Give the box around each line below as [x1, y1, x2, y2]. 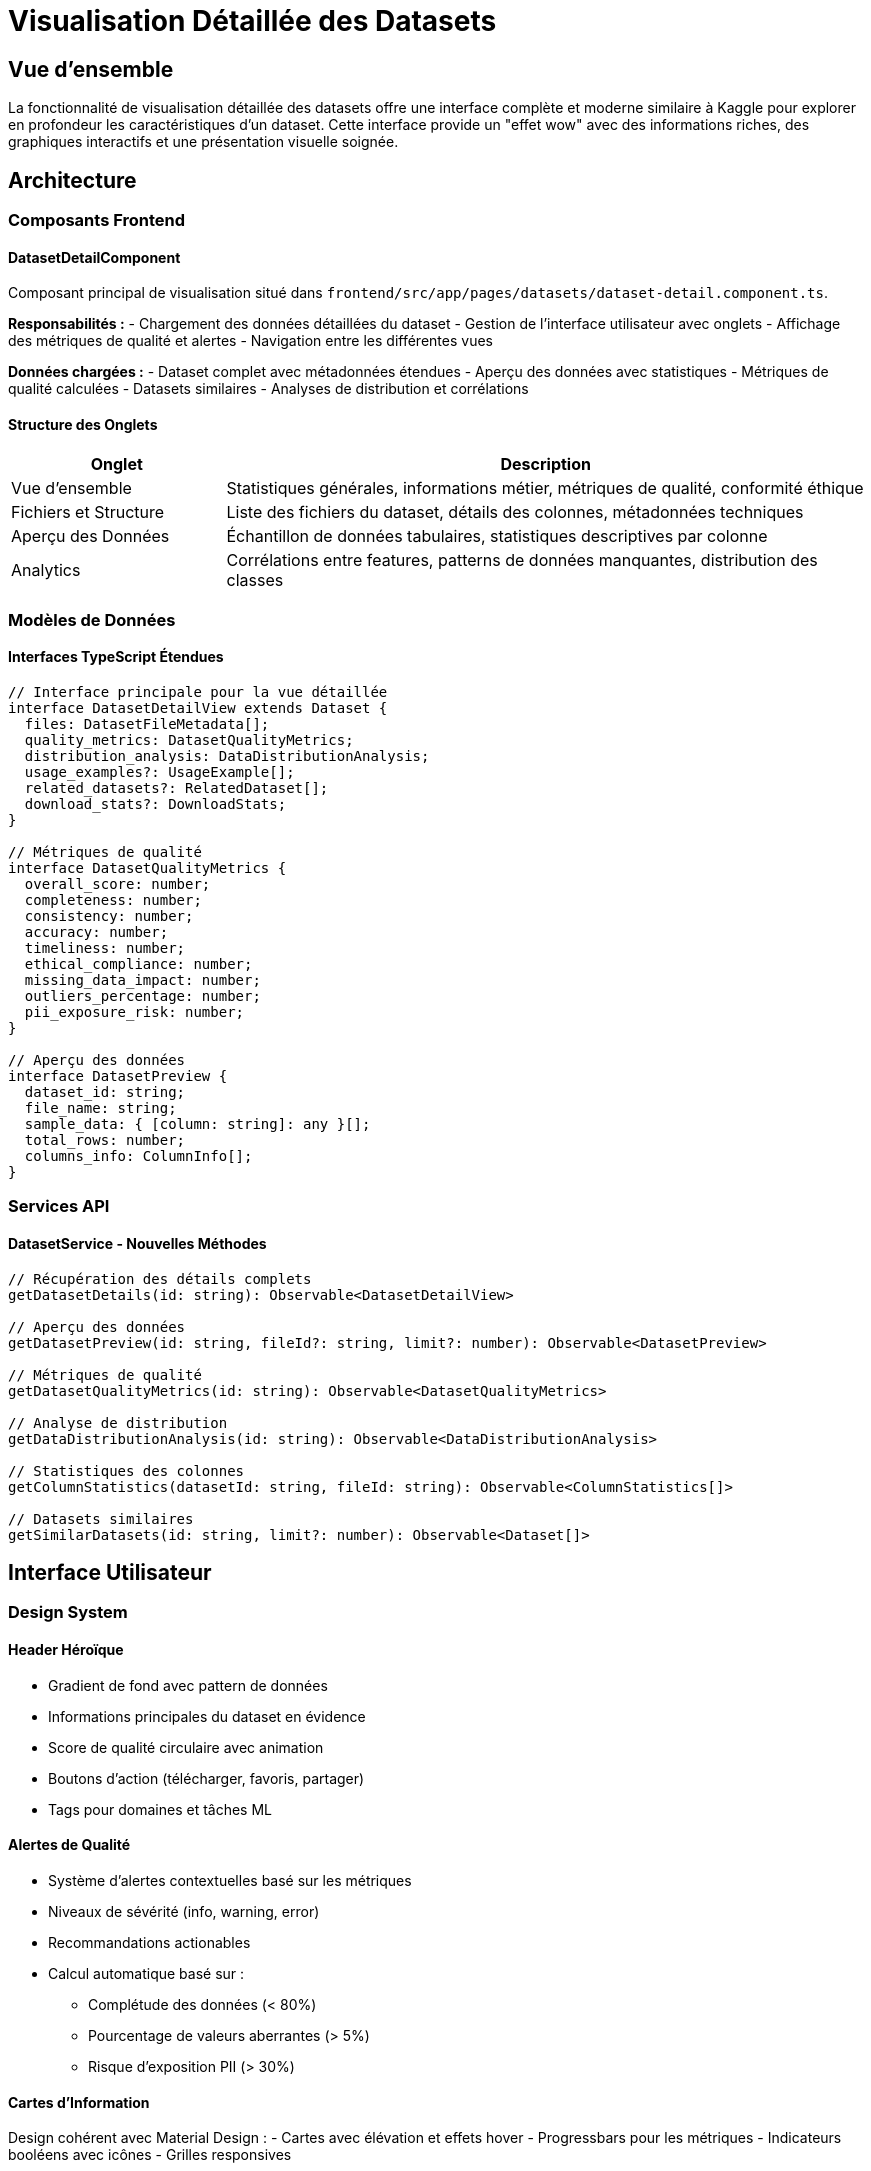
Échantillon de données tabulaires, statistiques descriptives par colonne [226, 526, 768, 547]
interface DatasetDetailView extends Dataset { [8, 700, 388, 717]
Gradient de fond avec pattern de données [48, 1676, 328, 1694]
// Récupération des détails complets [8, 1270, 312, 1287]
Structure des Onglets [8, 415, 158, 433]
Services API [8, 1196, 110, 1217]
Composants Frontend [8, 210, 185, 231]
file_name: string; [24, 1100, 177, 1117]
